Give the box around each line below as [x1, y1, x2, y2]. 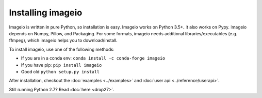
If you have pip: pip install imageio [21, 62, 102, 68]
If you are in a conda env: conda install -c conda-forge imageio [21, 56, 165, 61]
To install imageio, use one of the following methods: [9, 46, 115, 52]
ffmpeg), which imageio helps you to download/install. [9, 38, 117, 43]
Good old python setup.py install [21, 69, 99, 74]
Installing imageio [9, 7, 82, 18]
